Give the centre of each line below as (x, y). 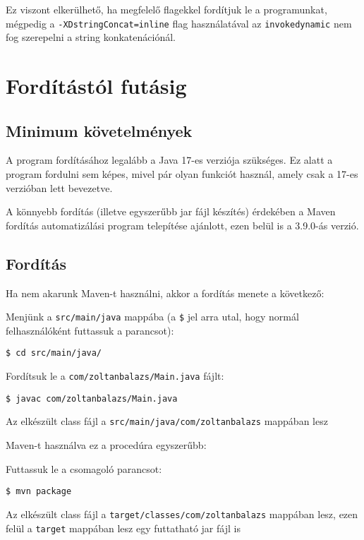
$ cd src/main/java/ (54, 353)
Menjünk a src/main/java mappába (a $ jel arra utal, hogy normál (152, 317)
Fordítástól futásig (96, 86)
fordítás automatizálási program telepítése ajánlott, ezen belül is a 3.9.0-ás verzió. (182, 225)
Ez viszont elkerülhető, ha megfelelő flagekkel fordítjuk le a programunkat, (166, 9)
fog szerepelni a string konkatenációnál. (91, 37)
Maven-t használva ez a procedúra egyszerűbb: (106, 445)
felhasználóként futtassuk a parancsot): (90, 330)
